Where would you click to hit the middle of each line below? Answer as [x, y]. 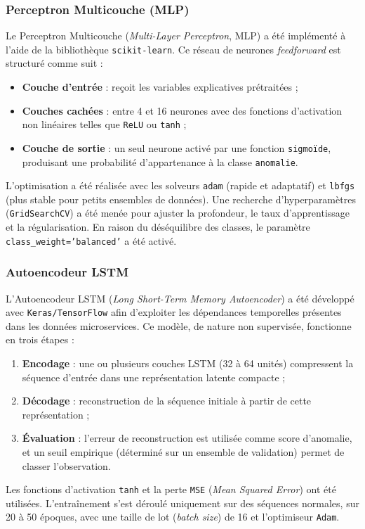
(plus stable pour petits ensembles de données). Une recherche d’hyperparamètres [181, 199]
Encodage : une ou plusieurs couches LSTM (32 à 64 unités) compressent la [188, 363]
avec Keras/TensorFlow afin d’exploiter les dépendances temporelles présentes [174, 312]
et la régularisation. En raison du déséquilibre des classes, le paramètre [158, 227]
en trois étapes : [40, 339]
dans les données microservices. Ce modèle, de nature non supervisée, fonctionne [179, 325]
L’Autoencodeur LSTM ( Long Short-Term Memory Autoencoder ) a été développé [180, 298]
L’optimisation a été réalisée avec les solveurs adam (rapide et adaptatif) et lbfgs [180, 185]
